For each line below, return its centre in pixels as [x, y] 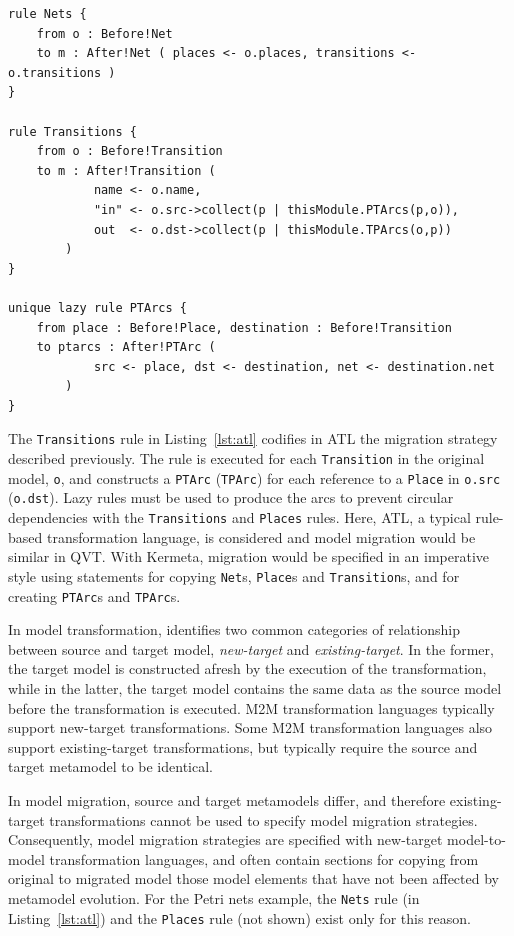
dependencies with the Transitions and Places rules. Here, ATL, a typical [239, 517]
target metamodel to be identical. [110, 766]
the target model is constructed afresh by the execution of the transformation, [247, 668]
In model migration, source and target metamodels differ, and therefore [227, 800]
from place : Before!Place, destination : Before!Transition [244, 327]
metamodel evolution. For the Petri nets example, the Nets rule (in [214, 897]
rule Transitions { [72, 131]
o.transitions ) [62, 72]
